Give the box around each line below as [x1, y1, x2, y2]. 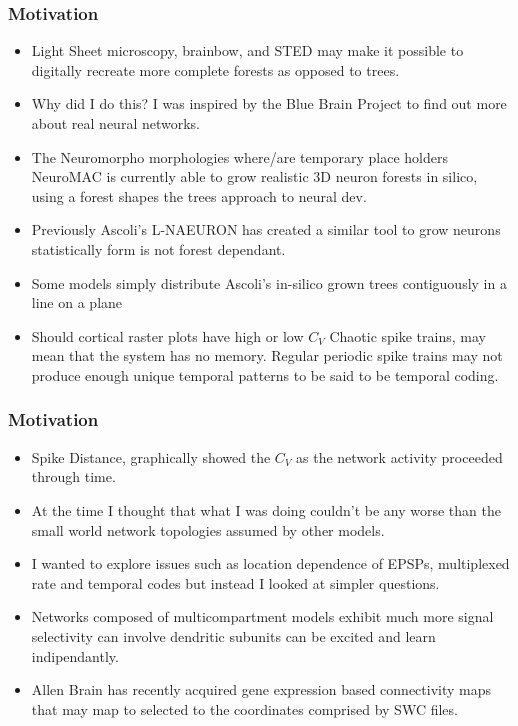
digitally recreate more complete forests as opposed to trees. [31, 59, 400, 80]
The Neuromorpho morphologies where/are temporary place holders [31, 146, 448, 167]
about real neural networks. [31, 113, 201, 133]
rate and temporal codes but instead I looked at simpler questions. [31, 572, 440, 593]
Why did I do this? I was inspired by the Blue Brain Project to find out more [31, 93, 507, 114]
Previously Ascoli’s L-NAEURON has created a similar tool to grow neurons [31, 219, 501, 240]
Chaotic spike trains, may [329, 325, 486, 346]
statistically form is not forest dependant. [31, 238, 286, 259]
